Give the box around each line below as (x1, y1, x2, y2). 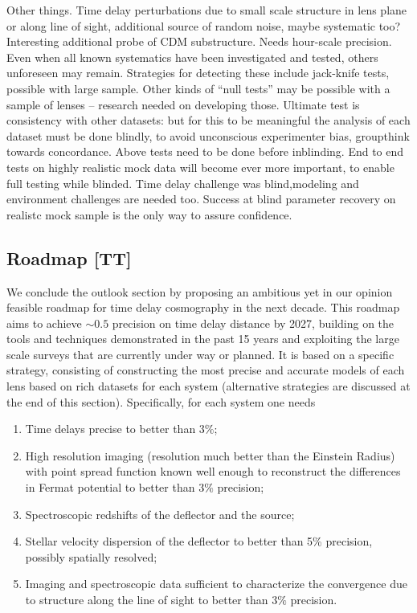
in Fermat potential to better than (25, 479, 195, 496)
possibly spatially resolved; (25, 548, 157, 565)
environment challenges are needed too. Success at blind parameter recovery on (6, 190, 396, 207)
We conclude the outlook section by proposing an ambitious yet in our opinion (6, 283, 393, 300)
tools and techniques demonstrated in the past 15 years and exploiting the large (6, 330, 399, 347)
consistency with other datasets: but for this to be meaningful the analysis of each (6, 112, 411, 129)
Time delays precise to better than (25, 420, 196, 437)
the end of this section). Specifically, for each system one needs (6, 393, 316, 410)
